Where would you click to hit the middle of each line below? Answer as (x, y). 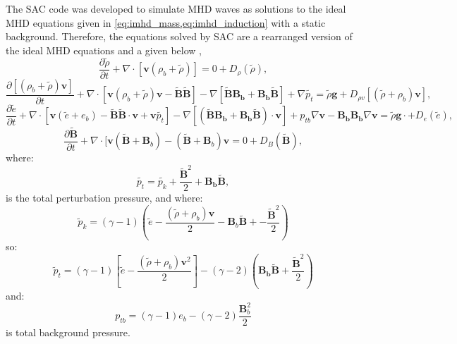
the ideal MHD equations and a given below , (104, 50)
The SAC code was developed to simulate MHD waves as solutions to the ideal (176, 8)
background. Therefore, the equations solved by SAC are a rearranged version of (179, 36)
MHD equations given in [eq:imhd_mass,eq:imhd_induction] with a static (166, 22)
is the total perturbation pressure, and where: (104, 198)
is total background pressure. (68, 332)
